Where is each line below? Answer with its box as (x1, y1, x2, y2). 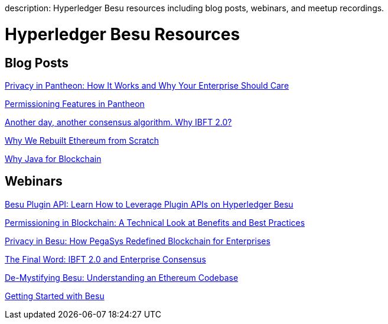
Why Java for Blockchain (5, 153, 102, 164)
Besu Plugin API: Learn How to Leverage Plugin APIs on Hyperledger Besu (5, 199, 294, 209)
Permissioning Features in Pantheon (5, 98, 145, 109)
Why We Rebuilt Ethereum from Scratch (5, 135, 159, 145)
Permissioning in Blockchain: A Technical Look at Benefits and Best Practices (5, 217, 305, 228)
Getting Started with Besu (5, 290, 105, 301)
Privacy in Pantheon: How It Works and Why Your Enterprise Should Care (5, 80, 289, 90)
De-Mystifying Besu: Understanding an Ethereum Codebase (5, 272, 239, 283)
